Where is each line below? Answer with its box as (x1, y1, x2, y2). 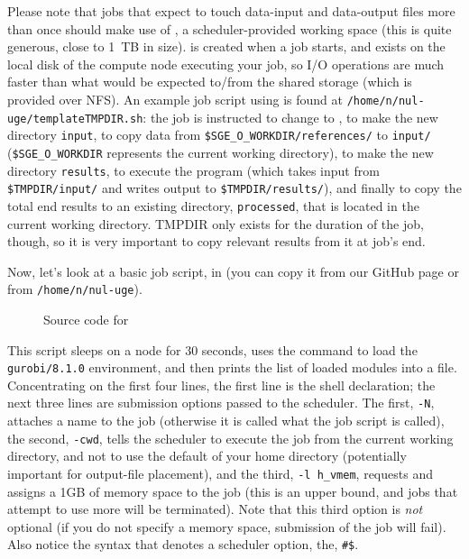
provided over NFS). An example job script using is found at (7, 89, 343, 108)
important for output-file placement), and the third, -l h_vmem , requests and (7, 463, 433, 482)
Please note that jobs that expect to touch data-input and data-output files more (7, 2, 455, 20)
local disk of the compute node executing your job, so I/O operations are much (7, 54, 445, 73)
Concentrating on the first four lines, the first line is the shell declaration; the (7, 375, 436, 394)
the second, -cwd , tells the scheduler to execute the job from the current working (7, 428, 454, 447)
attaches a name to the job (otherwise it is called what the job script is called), (7, 411, 445, 430)
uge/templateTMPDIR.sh (7, 112, 143, 125)
